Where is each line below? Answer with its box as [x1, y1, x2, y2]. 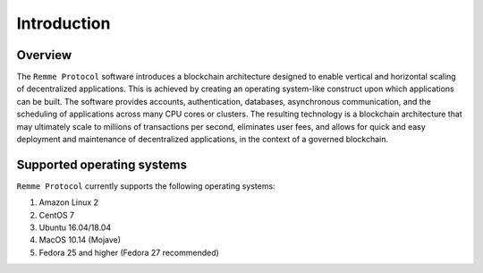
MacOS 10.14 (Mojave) [38, 235, 121, 245]
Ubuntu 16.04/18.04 [38, 222, 112, 233]
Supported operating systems [16, 157, 188, 172]
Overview [16, 47, 72, 63]
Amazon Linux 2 [38, 197, 98, 208]
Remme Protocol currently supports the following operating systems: [16, 180, 276, 192]
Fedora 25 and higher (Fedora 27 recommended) [38, 247, 219, 258]
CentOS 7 [38, 209, 75, 220]
